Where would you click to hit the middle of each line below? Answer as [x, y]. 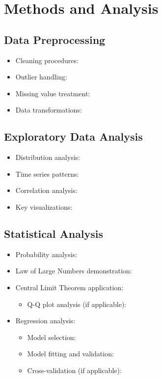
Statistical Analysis [54, 233]
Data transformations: [49, 110]
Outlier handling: [41, 77]
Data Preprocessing [55, 39]
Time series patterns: [47, 173]
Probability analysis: [46, 254]
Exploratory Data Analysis [73, 136]
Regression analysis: [45, 321]
